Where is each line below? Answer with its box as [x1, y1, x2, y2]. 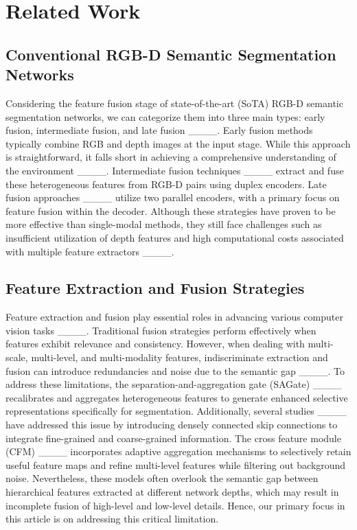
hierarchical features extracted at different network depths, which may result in [5, 485, 339, 499]
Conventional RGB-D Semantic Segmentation [5, 43, 336, 65]
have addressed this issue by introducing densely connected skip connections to [5, 417, 338, 432]
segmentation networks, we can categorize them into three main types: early [5, 109, 325, 124]
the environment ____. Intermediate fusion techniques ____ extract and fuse [5, 163, 344, 177]
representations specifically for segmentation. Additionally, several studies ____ [5, 404, 347, 418]
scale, [5, 350, 28, 365]
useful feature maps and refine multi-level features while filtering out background [5, 457, 346, 472]
